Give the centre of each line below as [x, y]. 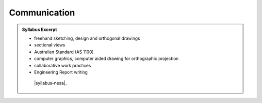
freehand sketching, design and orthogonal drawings [87, 38]
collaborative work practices [63, 65]
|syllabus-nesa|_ [51, 83]
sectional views [50, 45]
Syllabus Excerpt [40, 29]
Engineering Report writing [61, 72]
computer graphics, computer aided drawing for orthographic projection [106, 59]
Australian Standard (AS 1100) [64, 52]
